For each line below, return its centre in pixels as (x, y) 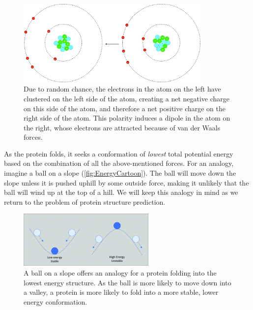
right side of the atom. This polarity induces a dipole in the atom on (127, 118)
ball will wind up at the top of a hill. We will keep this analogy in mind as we (121, 192)
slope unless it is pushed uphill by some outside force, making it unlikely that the (126, 182)
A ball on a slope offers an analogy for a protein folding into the (120, 273)
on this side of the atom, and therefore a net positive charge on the (125, 108)
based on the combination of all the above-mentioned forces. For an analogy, (119, 163)
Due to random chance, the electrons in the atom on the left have (122, 89)
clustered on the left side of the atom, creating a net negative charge (127, 98)
